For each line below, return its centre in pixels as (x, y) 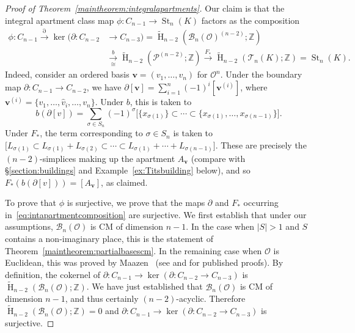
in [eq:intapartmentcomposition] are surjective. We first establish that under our (156, 214)
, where (254, 87)
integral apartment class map (60, 20)
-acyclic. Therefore (211, 298)
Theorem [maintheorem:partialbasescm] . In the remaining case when (134, 250)
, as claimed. (124, 182)
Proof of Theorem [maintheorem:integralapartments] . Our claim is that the (145, 8)
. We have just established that (145, 286)
